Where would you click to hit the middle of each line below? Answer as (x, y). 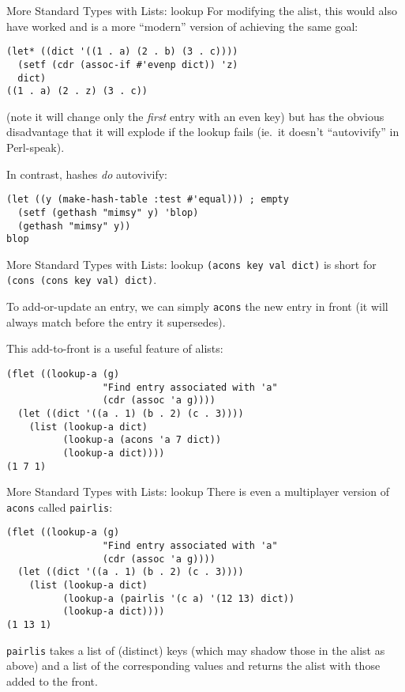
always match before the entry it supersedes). (116, 321)
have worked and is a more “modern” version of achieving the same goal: (182, 26)
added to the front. (52, 681)
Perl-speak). (36, 147)
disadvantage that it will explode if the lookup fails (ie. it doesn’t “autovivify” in (203, 132)
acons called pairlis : (60, 507)
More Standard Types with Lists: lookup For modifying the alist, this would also (202, 10)
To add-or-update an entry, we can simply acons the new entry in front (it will (197, 306)
